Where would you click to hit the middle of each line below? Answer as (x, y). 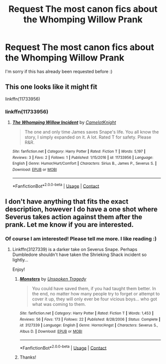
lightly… (20, 260)
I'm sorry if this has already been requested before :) (59, 71)
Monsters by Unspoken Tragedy (53, 279)
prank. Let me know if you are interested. (69, 225)
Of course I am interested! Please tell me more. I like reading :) (81, 239)
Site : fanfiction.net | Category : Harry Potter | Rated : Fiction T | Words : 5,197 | (79, 151)
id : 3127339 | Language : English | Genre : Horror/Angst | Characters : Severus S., (89, 326)
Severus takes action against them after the (74, 217)
